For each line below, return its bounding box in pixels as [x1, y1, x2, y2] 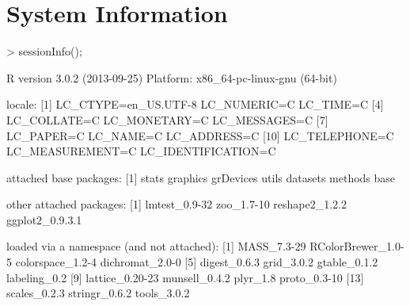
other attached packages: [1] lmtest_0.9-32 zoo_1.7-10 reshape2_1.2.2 [6, 196, 347, 212]
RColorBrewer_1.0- [309, 238, 404, 254]
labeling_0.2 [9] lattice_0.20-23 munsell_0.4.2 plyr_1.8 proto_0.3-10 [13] [6, 269, 364, 285]
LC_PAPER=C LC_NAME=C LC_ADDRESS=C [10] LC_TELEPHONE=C [6, 127, 394, 143]
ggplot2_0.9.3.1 [6, 211, 82, 228]
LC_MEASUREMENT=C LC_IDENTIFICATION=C [6, 143, 276, 159]
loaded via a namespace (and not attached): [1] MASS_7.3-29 [6, 238, 306, 254]
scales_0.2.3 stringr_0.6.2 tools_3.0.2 [6, 285, 190, 301]
